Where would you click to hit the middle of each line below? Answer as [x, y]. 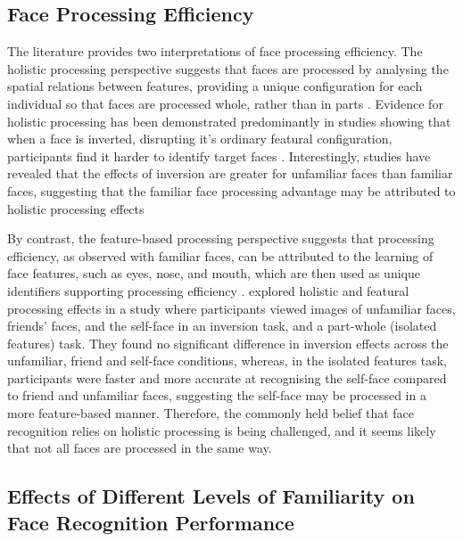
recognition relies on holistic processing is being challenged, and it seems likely [222, 430]
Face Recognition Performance [151, 522]
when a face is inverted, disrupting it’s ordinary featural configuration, [200, 139]
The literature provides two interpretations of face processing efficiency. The [215, 51]
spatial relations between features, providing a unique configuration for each [215, 86]
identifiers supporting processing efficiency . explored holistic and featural [208, 290]
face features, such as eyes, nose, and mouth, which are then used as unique [214, 273]
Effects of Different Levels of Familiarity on [211, 496]
